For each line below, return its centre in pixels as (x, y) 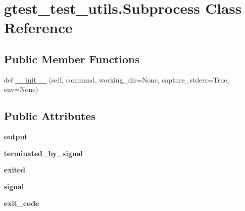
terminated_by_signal (43, 153)
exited (15, 170)
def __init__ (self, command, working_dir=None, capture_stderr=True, (117, 79)
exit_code (22, 203)
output (16, 137)
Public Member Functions (72, 59)
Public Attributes (50, 116)
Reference (38, 27)
